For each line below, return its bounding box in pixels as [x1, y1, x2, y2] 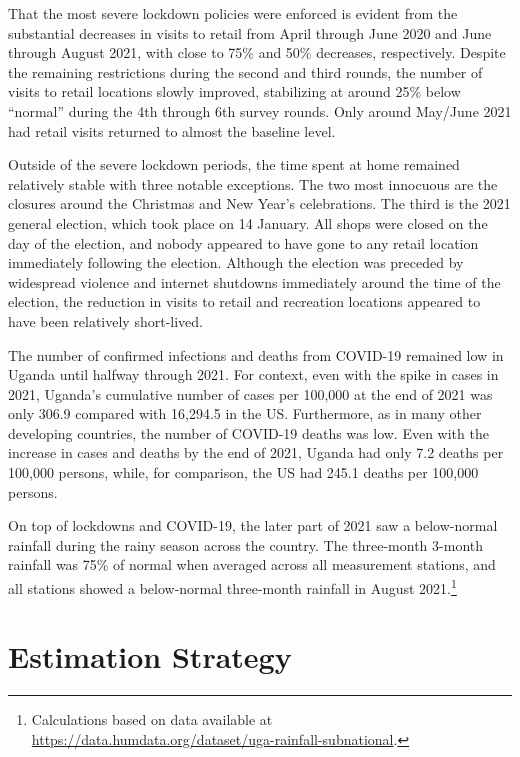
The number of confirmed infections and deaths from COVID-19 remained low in [8, 344, 504, 365]
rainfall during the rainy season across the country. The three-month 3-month [8, 534, 484, 555]
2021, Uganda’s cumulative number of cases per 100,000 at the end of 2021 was [8, 383, 493, 404]
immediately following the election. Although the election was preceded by [8, 252, 464, 273]
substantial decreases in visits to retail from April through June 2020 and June [8, 22, 492, 43]
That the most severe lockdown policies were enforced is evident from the [8, 3, 458, 23]
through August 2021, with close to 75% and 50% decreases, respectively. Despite [8, 42, 506, 63]
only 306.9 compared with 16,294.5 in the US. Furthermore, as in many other [8, 403, 482, 424]
